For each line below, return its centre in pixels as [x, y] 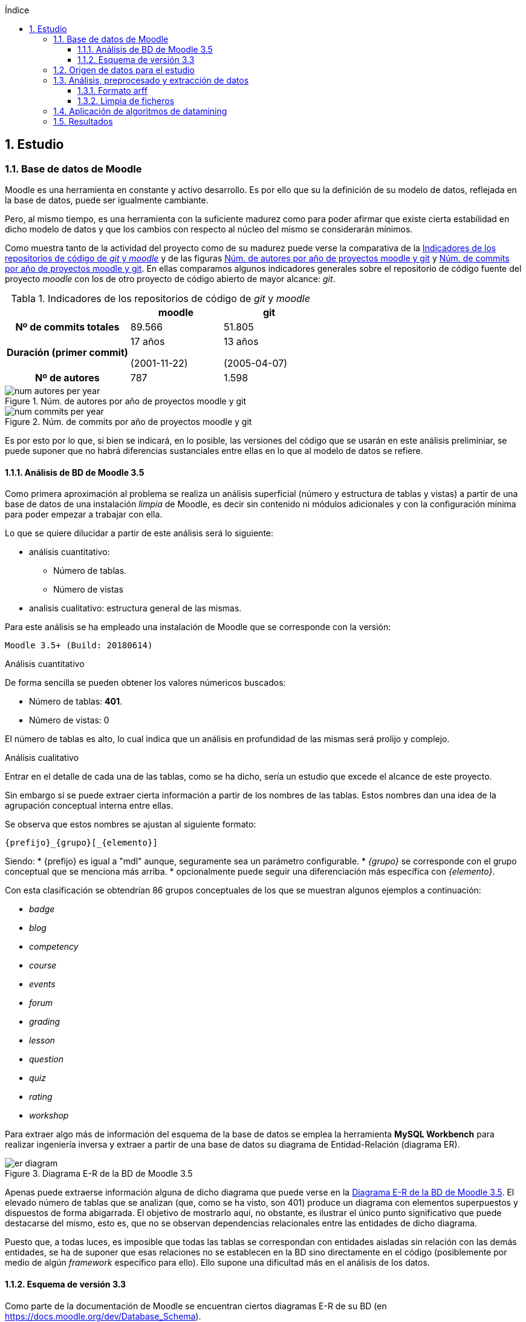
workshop [49, 1116]
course [43, 965]
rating [41, 1097]
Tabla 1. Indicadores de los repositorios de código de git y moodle [161, 299]
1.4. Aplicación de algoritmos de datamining [140, 111]
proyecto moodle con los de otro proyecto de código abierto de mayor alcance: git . [170, 279]
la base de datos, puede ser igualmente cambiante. [107, 200]
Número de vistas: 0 [69, 720]
